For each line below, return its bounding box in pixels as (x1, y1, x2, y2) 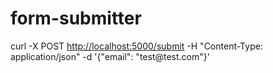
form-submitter (10, 7, 142, 30)
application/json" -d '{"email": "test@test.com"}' (10, 50, 210, 62)
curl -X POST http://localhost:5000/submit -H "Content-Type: (10, 40, 263, 52)
